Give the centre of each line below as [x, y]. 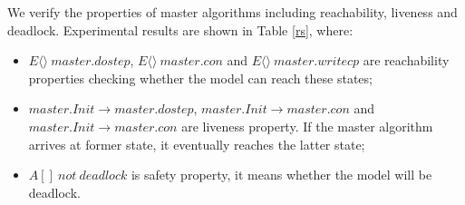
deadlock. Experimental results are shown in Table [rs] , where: [180, 29]
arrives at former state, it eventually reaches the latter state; [197, 144]
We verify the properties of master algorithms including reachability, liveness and [232, 12]
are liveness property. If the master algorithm [307, 126]
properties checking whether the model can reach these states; [200, 78]
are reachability [406, 60]
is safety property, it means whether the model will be [281, 175]
